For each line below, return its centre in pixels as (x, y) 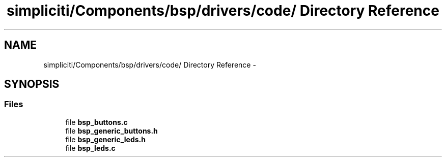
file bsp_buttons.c (96, 122)
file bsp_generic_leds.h (105, 139)
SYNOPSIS (32, 84)
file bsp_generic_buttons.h (111, 131)
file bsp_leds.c (90, 148)
